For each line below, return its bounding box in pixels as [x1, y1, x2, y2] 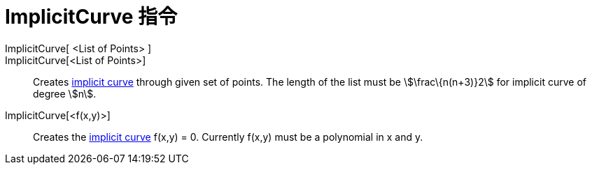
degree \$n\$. [33, 87, 97, 100]
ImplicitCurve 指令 [5, 5, 178, 29]
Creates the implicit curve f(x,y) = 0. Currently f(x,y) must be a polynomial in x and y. [33, 130, 423, 143]
